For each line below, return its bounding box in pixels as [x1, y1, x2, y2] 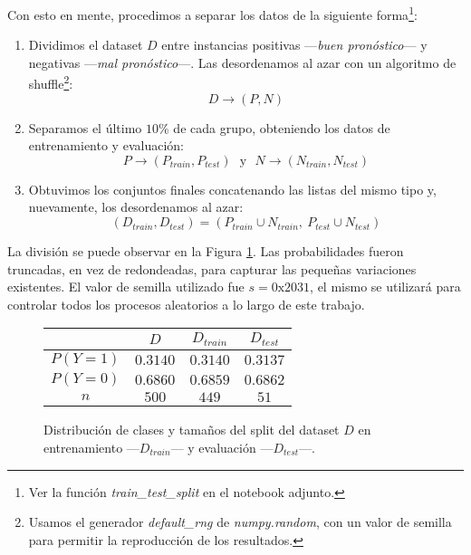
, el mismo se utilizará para [310, 277, 461, 296]
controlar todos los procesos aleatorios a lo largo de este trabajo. [7, 294, 365, 313]
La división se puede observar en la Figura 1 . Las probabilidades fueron [7, 242, 404, 261]
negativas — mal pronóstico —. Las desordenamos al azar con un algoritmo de [28, 53, 457, 72]
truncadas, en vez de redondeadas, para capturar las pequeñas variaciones [7, 259, 417, 278]
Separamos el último [28, 118, 142, 137]
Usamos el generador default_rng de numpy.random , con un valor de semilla [28, 512, 452, 531]
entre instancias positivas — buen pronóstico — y [161, 35, 428, 54]
